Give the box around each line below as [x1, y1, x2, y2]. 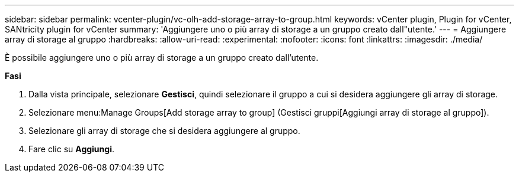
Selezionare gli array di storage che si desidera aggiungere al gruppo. [28, 126, 300, 136]
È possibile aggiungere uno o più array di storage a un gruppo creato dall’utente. [5, 53, 319, 63]
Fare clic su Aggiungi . [28, 144, 114, 154]
